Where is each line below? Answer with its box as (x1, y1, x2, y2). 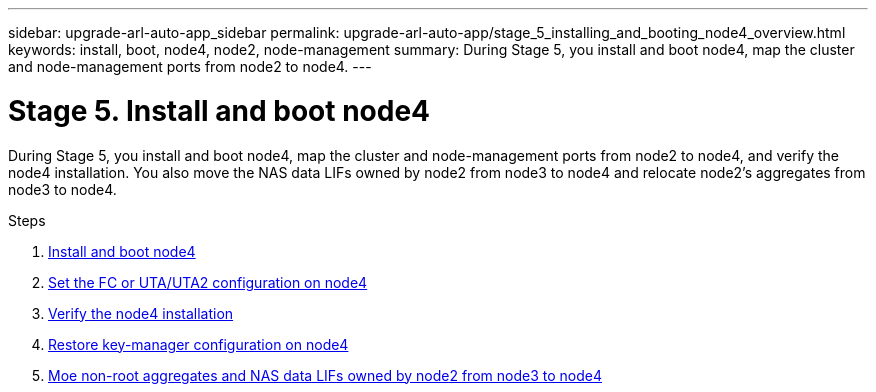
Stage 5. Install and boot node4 (8, 93, 431, 128)
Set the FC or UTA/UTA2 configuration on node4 (48, 273, 368, 291)
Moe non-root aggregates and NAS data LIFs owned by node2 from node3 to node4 (48, 366, 602, 384)
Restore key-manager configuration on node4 (48, 335, 349, 353)
